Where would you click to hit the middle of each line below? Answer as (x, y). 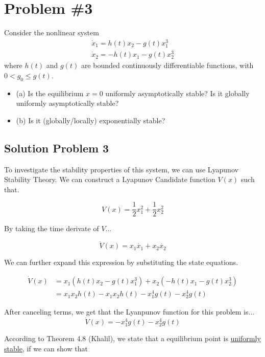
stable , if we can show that (46, 348)
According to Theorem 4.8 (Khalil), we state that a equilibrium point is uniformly (132, 338)
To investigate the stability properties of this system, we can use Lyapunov (121, 169)
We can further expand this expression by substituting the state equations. (121, 262)
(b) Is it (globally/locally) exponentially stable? (91, 120)
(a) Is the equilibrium (50, 93)
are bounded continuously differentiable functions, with (167, 65)
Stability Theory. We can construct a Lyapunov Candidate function (110, 179)
